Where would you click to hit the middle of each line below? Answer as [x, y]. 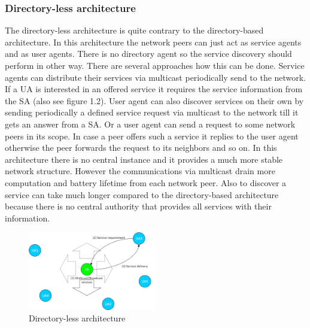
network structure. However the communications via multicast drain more [140, 171]
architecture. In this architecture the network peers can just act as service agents [153, 42]
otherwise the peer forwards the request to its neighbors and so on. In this [141, 148]
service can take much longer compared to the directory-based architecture [142, 194]
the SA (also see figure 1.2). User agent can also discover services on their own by [154, 100]
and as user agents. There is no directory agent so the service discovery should [148, 54]
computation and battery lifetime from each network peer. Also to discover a [146, 182]
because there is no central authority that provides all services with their [138, 206]
